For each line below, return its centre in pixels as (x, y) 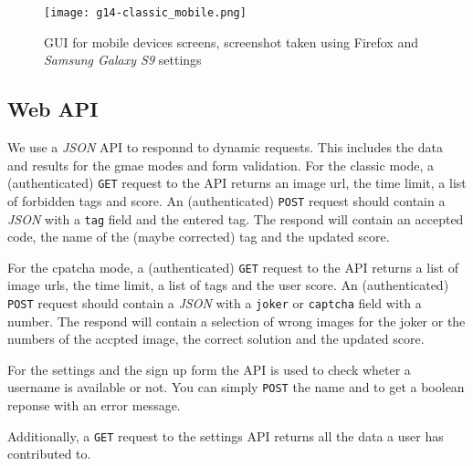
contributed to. (49, 454)
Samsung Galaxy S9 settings (123, 60)
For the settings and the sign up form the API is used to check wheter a (209, 369)
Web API (53, 109)
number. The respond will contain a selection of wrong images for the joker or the (236, 321)
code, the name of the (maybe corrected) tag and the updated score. (199, 237)
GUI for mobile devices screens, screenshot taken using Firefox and (231, 41)
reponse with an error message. (94, 405)
